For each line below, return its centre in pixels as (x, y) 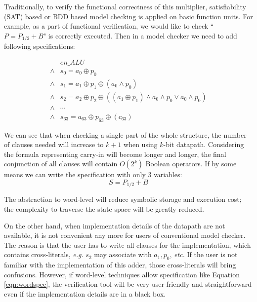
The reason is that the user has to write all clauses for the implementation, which (128, 245)
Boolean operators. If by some (191, 164)
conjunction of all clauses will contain (61, 164)
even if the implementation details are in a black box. (85, 293)
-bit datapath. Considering (204, 144)
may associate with (123, 254)
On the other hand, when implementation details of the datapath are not (115, 225)
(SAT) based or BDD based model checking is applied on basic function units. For (128, 16)
